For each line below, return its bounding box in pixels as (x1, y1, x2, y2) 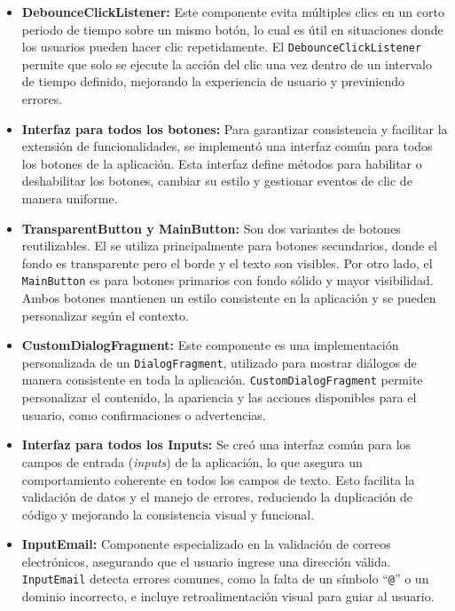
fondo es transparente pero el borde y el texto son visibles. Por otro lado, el (21, 253, 433, 272)
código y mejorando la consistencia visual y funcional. (21, 504, 315, 523)
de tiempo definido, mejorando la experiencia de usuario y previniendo (21, 72, 404, 91)
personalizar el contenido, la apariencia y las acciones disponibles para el (21, 388, 417, 407)
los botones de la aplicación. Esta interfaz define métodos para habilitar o (21, 154, 422, 172)
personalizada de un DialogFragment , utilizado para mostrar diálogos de (21, 353, 417, 371)
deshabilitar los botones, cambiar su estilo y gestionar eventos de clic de (21, 171, 412, 190)
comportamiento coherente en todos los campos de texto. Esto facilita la (21, 470, 415, 488)
